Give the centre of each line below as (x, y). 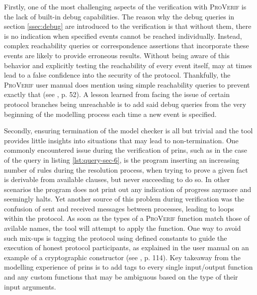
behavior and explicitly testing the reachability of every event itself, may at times (128, 65)
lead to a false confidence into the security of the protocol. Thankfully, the (117, 75)
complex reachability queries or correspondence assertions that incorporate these (127, 46)
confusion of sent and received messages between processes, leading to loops (119, 208)
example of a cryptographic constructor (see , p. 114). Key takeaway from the (122, 257)
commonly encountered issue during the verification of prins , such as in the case (126, 150)
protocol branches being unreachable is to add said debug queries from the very (125, 104)
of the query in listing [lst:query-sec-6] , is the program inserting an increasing (122, 159)
